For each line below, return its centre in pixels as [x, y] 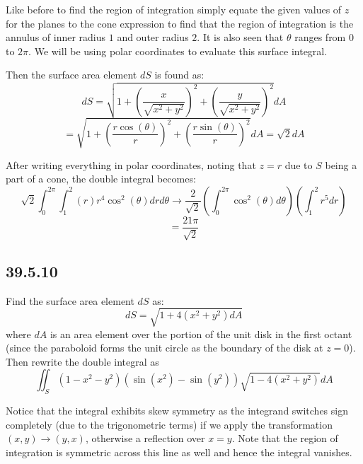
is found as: [179, 75]
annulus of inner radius [56, 37]
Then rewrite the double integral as [82, 361]
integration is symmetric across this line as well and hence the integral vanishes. [179, 452]
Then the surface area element [71, 75]
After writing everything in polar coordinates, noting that [131, 164]
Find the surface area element [70, 300]
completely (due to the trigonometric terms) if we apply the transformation [169, 424]
